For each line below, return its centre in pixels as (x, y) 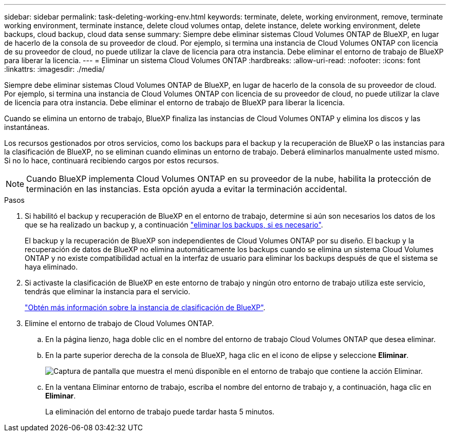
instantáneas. (27, 127)
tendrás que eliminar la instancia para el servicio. (108, 291)
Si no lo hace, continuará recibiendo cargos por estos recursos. (112, 160)
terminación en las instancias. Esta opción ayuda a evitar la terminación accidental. (187, 189)
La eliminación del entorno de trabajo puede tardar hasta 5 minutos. (160, 412)
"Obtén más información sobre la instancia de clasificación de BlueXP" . (145, 307)
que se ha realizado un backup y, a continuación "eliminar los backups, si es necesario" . (174, 225)
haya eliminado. (51, 267)
